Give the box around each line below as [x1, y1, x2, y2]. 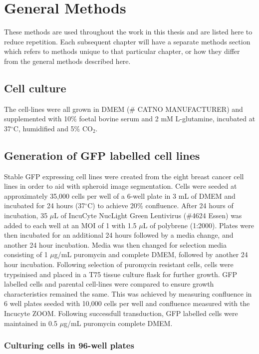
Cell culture [4, 80, 66, 95]
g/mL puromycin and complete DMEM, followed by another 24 [54, 249, 248, 260]
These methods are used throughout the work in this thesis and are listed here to [4, 26, 253, 37]
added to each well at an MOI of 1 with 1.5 [4, 220, 137, 230]
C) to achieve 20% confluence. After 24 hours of [87, 200, 234, 211]
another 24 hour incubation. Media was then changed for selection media [4, 239, 227, 250]
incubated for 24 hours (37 [4, 200, 85, 211]
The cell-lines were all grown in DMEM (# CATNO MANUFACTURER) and [4, 103, 243, 114]
